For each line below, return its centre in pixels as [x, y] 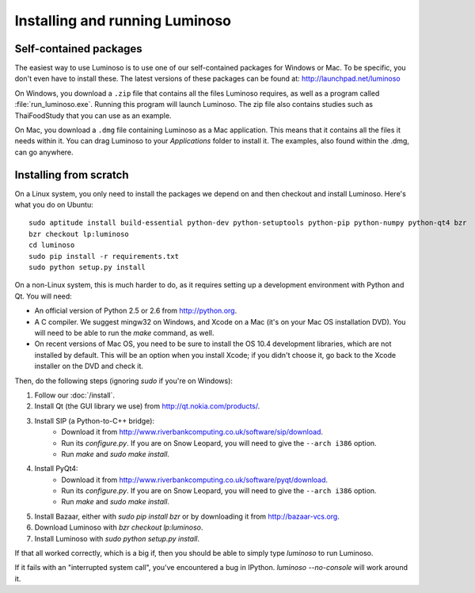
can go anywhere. [44, 152]
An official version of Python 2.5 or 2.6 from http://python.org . [136, 311]
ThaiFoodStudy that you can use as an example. [93, 116]
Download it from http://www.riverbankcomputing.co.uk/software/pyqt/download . [195, 480]
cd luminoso [52, 245]
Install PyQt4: [56, 469]
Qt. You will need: [44, 296]
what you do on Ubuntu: [54, 205]
